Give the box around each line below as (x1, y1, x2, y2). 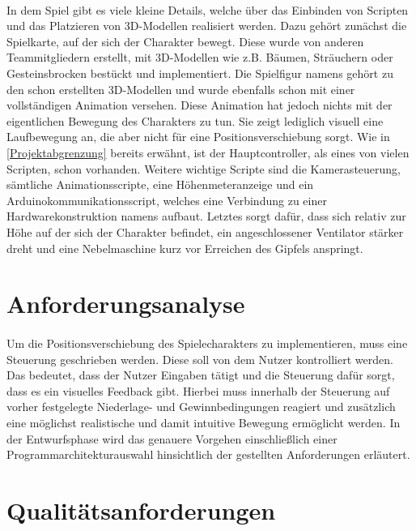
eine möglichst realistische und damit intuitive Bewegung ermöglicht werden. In (6, 414, 401, 431)
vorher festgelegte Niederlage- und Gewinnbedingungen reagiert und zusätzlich (6, 398, 396, 415)
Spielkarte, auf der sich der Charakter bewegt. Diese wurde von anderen (6, 32, 364, 49)
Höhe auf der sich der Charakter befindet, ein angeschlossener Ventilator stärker (6, 223, 404, 240)
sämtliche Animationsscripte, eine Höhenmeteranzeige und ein (6, 176, 314, 193)
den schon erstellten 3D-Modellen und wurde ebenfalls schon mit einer (6, 80, 355, 97)
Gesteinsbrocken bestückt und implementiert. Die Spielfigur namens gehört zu (6, 64, 393, 81)
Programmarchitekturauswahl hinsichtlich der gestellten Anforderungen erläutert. (6, 446, 410, 463)
